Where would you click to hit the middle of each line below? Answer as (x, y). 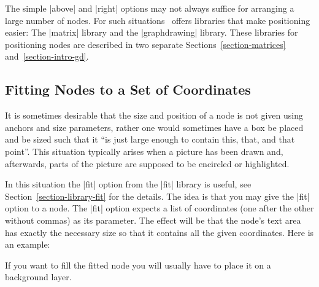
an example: (28, 244)
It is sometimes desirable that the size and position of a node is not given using (154, 115)
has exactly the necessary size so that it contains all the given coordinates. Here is (159, 232)
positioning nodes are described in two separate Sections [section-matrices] (145, 44)
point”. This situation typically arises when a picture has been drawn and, (144, 151)
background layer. (38, 277)
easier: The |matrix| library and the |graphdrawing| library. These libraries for (152, 32)
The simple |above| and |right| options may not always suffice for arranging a (150, 8)
